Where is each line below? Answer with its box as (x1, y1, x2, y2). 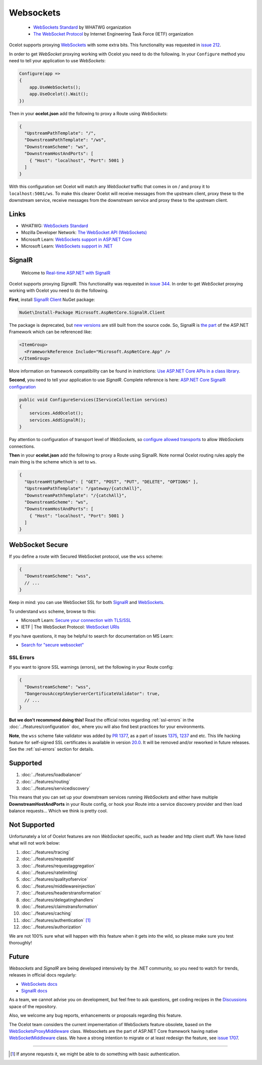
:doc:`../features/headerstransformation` (21, 890, 102, 896)
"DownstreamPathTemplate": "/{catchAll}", (24, 493, 127, 498)
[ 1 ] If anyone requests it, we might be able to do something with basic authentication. (10, 1051, 180, 1057)
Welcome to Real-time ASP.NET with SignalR (21, 270, 111, 276)
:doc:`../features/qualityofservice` (21, 876, 88, 882)
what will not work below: (9, 840, 60, 846)
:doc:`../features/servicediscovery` (21, 785, 91, 791)
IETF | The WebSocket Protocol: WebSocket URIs (21, 624, 120, 630)
